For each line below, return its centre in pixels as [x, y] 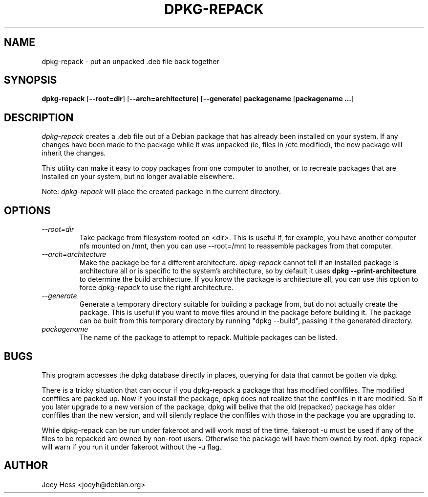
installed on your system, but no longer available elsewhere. [138, 177]
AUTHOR [26, 466]
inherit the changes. [74, 153]
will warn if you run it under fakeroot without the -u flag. [132, 447]
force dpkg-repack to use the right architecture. [156, 288]
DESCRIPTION [39, 117]
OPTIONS [27, 210]
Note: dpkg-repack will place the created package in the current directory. [161, 192]
